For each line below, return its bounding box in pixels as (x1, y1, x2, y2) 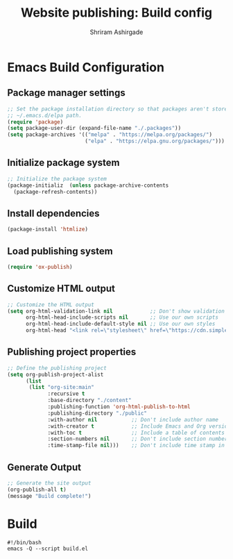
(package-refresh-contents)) (13, 188, 98, 195)
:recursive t (47, 390, 85, 397)
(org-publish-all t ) (7, 486, 67, 493)
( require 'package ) (7, 118, 64, 126)
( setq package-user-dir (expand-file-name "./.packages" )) (7, 125, 182, 132)
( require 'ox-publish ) (7, 263, 73, 270)
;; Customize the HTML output (7, 301, 95, 308)
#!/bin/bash (7, 539, 42, 546)
